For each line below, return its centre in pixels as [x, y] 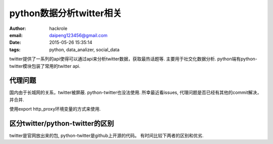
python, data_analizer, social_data [84, 49]
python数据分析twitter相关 [66, 13]
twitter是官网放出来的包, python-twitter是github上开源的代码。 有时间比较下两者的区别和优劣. [107, 136]
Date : [15, 43]
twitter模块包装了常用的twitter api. [45, 66]
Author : [18, 28]
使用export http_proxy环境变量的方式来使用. [55, 109]
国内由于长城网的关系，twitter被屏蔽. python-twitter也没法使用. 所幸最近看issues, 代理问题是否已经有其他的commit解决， [135, 93]
